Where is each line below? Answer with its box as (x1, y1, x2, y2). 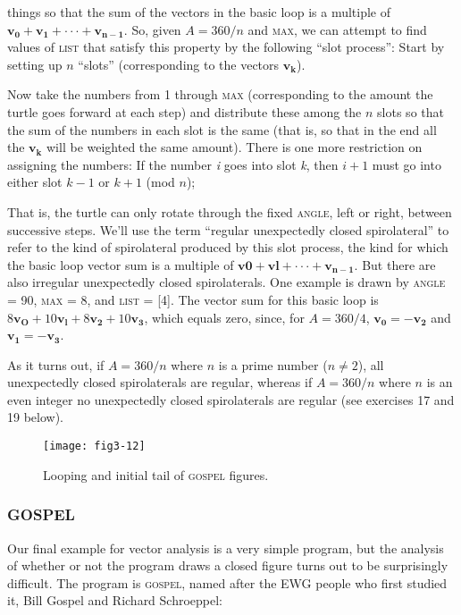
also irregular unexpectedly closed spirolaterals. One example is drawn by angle (7, 273, 446, 291)
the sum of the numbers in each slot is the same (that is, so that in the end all (7, 120, 437, 139)
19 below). (7, 408, 63, 426)
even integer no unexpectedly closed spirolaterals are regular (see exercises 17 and (7, 390, 455, 409)
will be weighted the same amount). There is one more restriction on (46, 138, 423, 156)
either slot (7, 173, 63, 191)
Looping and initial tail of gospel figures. (43, 465, 269, 484)
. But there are (354, 255, 436, 274)
